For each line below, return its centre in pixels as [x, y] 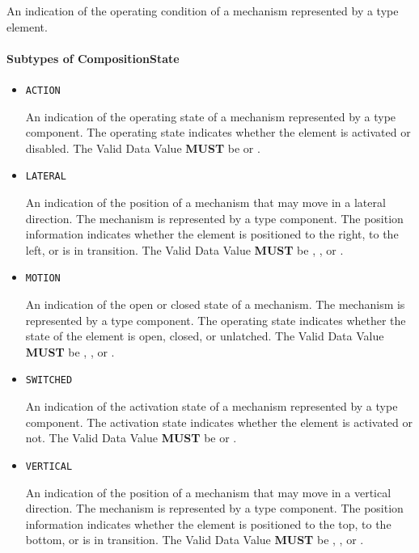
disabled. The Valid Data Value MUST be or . [143, 148]
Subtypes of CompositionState [93, 58]
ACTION [43, 90]
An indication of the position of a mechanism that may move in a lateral [205, 203]
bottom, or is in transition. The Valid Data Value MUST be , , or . [195, 540]
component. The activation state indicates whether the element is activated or [219, 422]
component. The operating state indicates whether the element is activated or [218, 132]
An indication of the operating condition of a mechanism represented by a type [203, 11]
